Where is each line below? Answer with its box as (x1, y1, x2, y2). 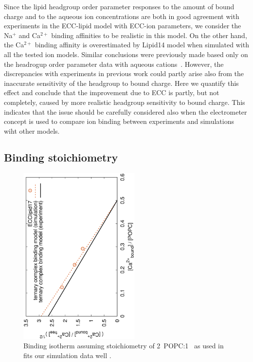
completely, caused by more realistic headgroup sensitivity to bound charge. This (4, 97, 245, 107)
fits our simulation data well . (23, 350, 111, 360)
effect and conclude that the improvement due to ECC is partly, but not (4, 87, 219, 98)
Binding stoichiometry (4, 149, 118, 164)
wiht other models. (4, 125, 60, 136)
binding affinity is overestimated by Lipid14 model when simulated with (35, 40, 249, 50)
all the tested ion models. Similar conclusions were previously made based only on (4, 49, 248, 59)
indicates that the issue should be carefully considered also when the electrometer (4, 106, 247, 117)
